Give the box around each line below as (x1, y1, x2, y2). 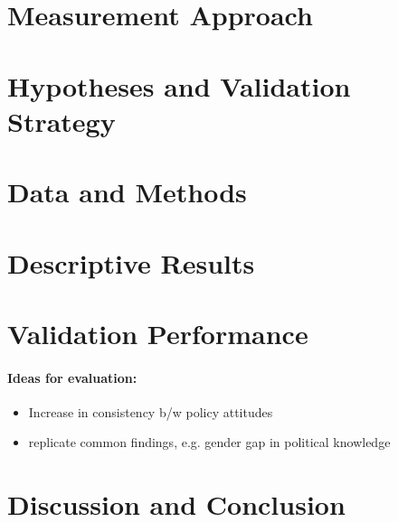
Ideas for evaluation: (7, 368, 137, 387)
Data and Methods (7, 173, 247, 210)
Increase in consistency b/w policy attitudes (28, 402, 273, 421)
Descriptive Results (7, 244, 255, 281)
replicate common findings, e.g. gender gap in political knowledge (28, 433, 391, 452)
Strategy (7, 102, 116, 139)
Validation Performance (7, 314, 308, 351)
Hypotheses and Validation (7, 67, 351, 104)
